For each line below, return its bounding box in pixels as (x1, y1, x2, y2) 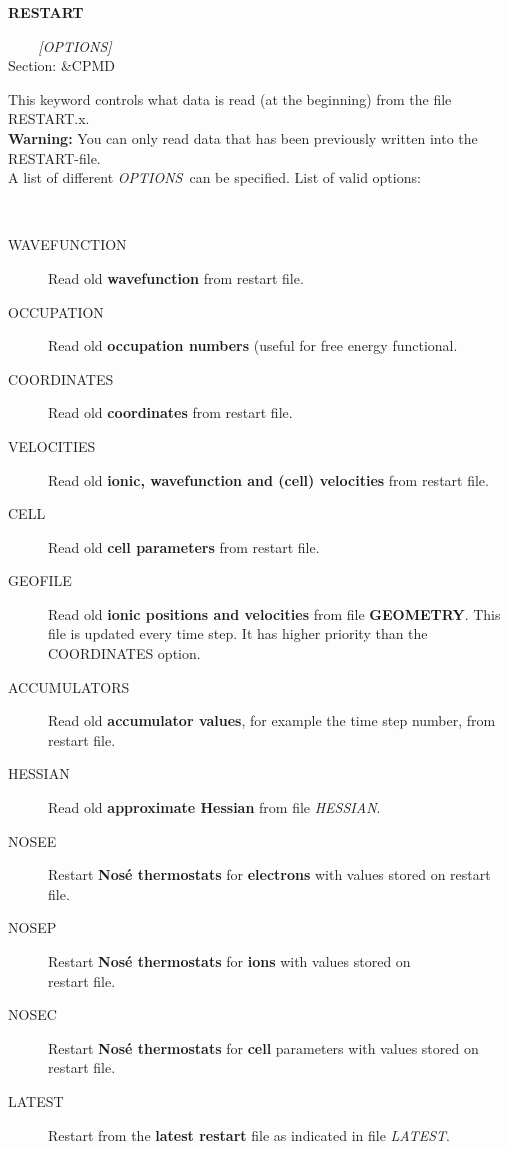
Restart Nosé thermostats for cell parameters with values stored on (48, 1037, 479, 1058)
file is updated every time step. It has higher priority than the (48, 623, 428, 644)
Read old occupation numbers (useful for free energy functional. (48, 335, 458, 356)
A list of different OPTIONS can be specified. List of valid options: (8, 167, 421, 188)
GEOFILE (8, 570, 72, 591)
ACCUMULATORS (8, 676, 130, 697)
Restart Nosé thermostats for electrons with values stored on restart (48, 864, 491, 885)
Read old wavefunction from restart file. (48, 267, 304, 288)
